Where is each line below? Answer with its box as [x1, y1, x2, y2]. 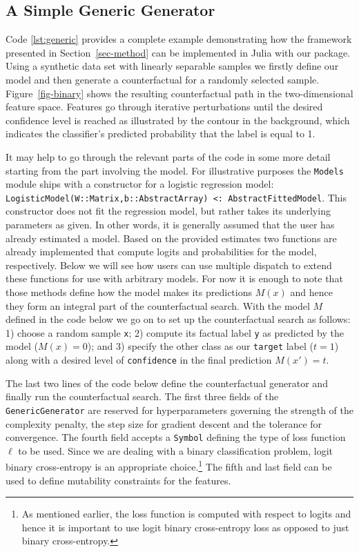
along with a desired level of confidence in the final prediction [6, 353, 272, 367]
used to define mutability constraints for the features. [6, 473, 231, 487]
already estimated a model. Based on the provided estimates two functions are [6, 230, 337, 245]
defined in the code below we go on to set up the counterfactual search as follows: [6, 312, 351, 326]
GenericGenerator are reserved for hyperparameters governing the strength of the [6, 402, 354, 417]
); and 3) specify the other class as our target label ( [87, 339, 314, 353]
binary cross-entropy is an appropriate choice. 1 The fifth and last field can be [6, 457, 332, 474]
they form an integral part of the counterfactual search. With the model [6, 298, 310, 313]
